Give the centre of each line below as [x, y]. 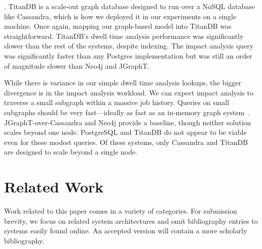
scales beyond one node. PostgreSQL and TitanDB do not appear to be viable [125, 132]
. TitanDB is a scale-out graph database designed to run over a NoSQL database [129, 6]
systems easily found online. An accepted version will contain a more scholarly [126, 231]
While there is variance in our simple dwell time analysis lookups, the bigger [123, 83]
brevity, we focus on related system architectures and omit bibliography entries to [131, 220]
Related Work [54, 187]
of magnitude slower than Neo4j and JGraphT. [77, 65]
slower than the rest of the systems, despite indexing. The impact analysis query [129, 46]
